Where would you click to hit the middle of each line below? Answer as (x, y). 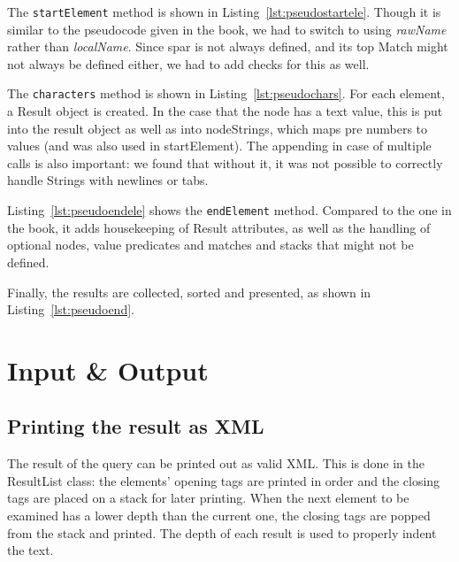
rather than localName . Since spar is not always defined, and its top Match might (228, 46)
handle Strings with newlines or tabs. (108, 180)
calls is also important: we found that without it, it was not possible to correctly (225, 162)
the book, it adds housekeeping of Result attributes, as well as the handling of (219, 227)
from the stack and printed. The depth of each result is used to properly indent (222, 532)
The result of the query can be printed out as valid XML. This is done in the (216, 463)
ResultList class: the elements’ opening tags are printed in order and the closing (224, 480)
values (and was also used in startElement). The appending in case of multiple (219, 146)
